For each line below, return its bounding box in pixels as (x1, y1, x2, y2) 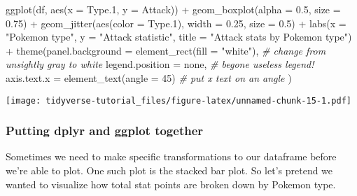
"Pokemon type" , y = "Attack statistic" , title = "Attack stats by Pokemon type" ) (6, 29, 352, 44)
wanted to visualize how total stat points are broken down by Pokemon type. (6, 176, 336, 191)
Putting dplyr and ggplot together (6, 122, 204, 139)
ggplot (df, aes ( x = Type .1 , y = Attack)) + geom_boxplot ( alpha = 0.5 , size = (6, 2, 341, 16)
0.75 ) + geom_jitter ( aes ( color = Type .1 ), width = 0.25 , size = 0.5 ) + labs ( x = (6, 15, 346, 30)
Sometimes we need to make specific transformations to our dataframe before (6, 149, 337, 164)
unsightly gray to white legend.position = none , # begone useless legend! (6, 57, 314, 71)
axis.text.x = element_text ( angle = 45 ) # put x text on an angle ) (6, 70, 292, 85)
